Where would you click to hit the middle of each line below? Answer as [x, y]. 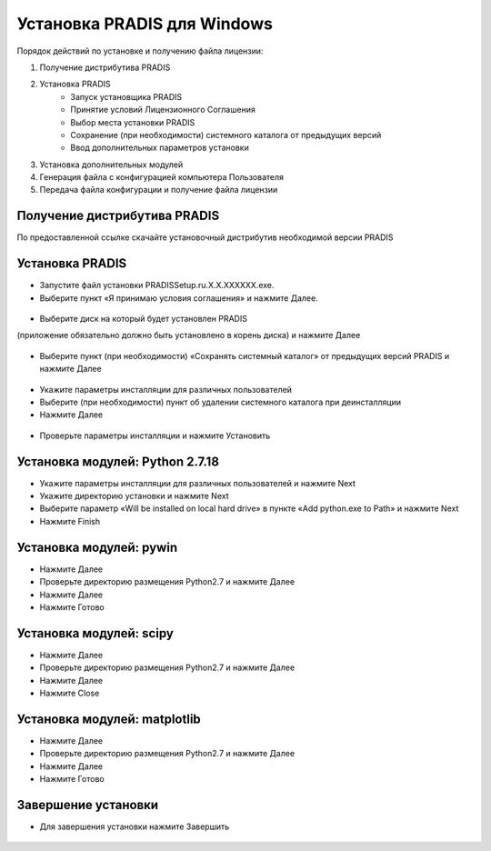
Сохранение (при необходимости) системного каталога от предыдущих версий [226, 135]
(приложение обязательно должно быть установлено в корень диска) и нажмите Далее [189, 335]
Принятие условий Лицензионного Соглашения [163, 110]
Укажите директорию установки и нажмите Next [134, 496]
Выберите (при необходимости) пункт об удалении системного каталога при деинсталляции [220, 402]
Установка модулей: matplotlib [109, 719]
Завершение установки [88, 805]
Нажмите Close [70, 693]
